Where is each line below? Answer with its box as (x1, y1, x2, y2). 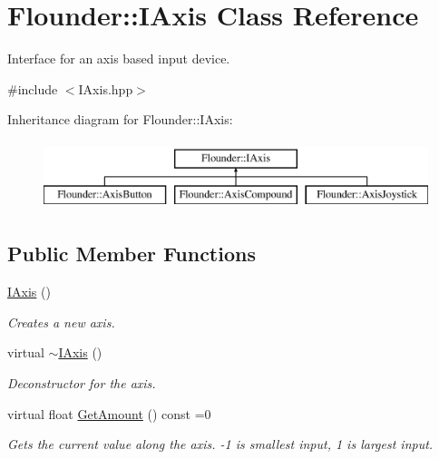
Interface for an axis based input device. (7, 49, 230, 68)
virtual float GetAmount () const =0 (7, 404, 211, 423)
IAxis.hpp (78, 79, 133, 98)
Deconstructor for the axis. (7, 374, 156, 393)
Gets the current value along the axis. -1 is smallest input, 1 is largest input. (7, 435, 434, 454)
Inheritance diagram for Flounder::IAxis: (7, 110, 233, 129)
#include (7, 79, 58, 98)
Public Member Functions (7, 239, 256, 268)
